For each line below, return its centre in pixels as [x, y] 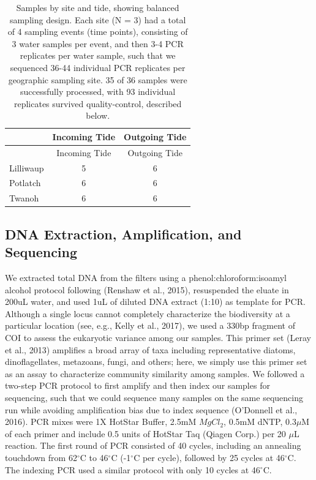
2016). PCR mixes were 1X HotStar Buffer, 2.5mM [101, 422]
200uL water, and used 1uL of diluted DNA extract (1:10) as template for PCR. [155, 302]
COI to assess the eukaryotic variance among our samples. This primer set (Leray [158, 337]
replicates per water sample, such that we [98, 55]
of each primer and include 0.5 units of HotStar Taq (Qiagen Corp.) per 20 [145, 433]
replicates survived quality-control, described [98, 103]
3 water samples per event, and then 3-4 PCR [98, 43]
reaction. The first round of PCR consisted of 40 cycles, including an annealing [153, 445]
